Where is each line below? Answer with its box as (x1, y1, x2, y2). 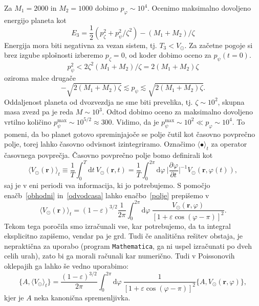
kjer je (4, 292, 24, 302)
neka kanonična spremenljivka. (34, 292, 131, 302)
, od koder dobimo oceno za (124, 50, 211, 60)
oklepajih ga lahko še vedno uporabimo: (4, 261, 128, 271)
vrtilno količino (4, 116, 52, 127)
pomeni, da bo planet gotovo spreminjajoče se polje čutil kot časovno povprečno (4, 128, 255, 139)
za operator (211, 138, 247, 149)
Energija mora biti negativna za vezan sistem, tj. (4, 39, 157, 50)
